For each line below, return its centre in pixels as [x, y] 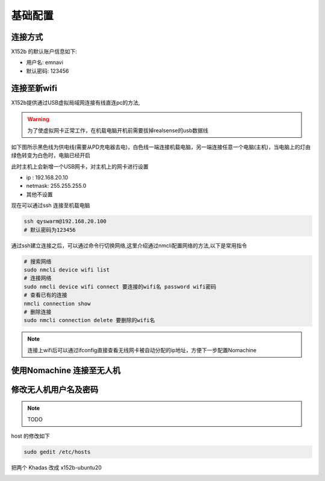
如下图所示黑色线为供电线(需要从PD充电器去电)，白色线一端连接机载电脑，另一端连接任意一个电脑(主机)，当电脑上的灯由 [161, 147]
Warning [38, 119]
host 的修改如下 [31, 436]
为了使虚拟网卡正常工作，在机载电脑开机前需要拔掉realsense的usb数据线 [118, 130]
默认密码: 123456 [48, 71]
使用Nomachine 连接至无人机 [66, 370]
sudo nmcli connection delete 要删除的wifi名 [89, 320]
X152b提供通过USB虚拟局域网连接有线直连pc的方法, [76, 102]
